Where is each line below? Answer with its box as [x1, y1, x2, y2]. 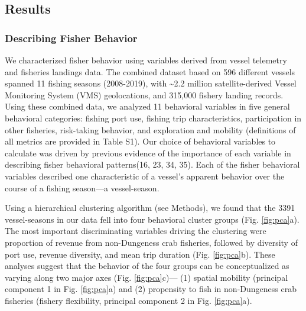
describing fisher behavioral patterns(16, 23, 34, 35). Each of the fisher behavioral [5, 158, 300, 171]
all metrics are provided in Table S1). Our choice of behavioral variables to [5, 135, 276, 148]
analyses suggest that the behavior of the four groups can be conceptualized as [5, 259, 289, 272]
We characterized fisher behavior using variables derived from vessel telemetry [5, 54, 287, 66]
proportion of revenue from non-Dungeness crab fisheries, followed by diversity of [5, 236, 298, 248]
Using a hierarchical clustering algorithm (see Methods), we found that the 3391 [5, 201, 295, 214]
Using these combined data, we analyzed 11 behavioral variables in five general [5, 100, 290, 113]
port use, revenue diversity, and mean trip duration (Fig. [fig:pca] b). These [5, 248, 275, 260]
